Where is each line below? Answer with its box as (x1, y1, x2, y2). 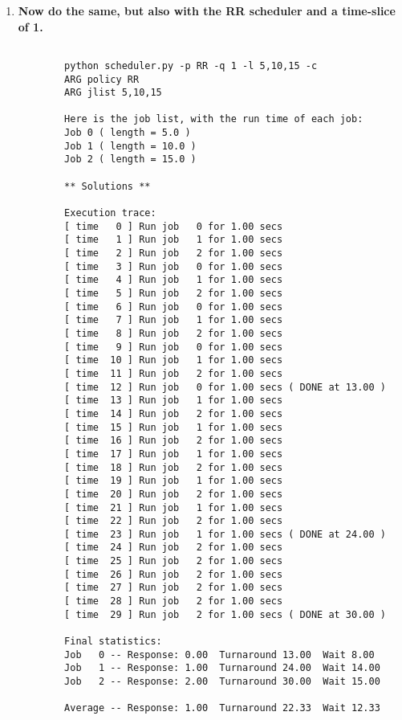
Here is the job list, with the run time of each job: (64, 113, 363, 125)
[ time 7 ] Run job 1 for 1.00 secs (64, 314, 283, 326)
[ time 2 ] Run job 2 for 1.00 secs (64, 247, 283, 260)
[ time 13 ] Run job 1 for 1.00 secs (64, 395, 283, 407)
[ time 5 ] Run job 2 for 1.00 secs (64, 288, 283, 299)
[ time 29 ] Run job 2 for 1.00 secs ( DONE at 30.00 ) (64, 608, 386, 620)
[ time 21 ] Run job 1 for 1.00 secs (64, 501, 283, 513)
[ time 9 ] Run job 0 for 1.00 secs (64, 341, 283, 353)
